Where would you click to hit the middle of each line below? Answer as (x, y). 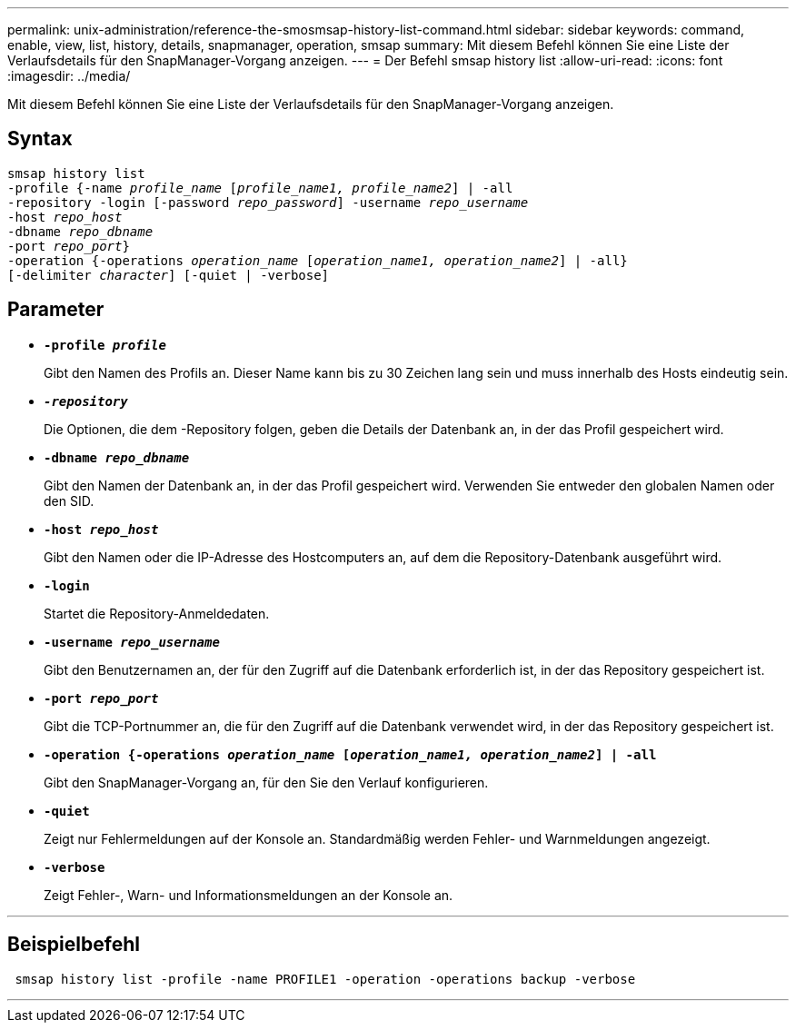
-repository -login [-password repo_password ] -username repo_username (268, 202)
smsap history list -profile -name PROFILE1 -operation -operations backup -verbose (325, 979)
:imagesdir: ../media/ (69, 76)
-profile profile (105, 345)
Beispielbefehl (74, 945)
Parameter (56, 310)
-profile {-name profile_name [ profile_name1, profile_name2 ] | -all (260, 188)
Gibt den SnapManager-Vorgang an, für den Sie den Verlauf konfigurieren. (266, 782)
